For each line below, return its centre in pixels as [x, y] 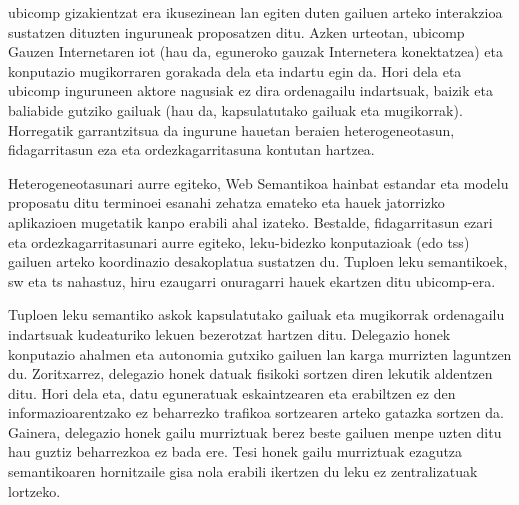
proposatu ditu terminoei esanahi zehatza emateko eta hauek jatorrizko [226, 202]
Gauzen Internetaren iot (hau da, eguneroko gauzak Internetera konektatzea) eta [255, 51]
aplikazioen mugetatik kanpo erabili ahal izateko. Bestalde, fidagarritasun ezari [250, 221]
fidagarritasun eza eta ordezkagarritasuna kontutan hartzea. [191, 149]
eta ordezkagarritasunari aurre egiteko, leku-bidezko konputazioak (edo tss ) [239, 241]
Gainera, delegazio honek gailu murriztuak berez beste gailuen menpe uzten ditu [255, 431]
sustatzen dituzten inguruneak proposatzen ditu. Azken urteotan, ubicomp [236, 31]
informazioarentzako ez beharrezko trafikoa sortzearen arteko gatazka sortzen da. [256, 412]
